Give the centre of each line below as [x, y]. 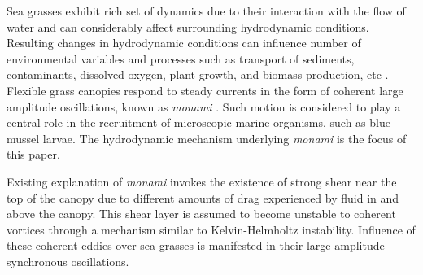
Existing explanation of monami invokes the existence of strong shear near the [202, 181]
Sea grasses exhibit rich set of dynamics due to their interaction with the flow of [206, 11]
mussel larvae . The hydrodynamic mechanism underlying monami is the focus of [207, 138]
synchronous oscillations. [68, 261]
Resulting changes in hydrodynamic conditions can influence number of [184, 43]
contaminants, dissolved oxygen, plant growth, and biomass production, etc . [198, 74]
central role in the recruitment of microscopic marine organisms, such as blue [198, 122]
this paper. [33, 154]
